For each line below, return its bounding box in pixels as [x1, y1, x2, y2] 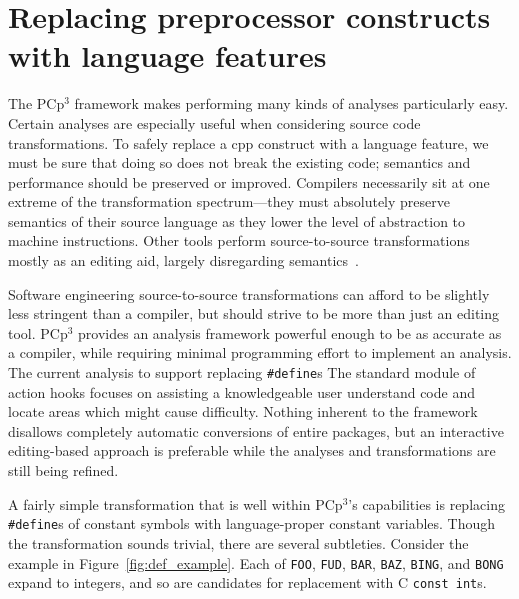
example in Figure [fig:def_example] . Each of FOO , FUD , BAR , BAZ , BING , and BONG [8, 552, 504, 573]
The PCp [8, 93, 65, 114]
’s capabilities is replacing [348, 493, 505, 514]
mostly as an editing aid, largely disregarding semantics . [8, 250, 359, 271]
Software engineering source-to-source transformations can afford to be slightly [8, 283, 490, 304]
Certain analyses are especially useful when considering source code [8, 112, 421, 133]
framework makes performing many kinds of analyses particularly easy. [74, 93, 509, 114]
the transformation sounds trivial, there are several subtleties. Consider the [8, 532, 469, 553]
